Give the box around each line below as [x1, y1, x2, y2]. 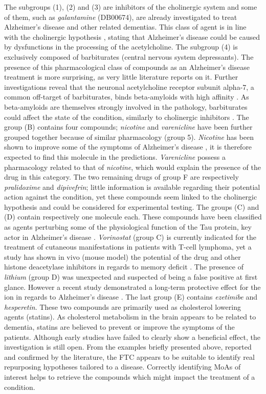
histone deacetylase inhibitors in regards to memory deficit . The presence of [4, 261, 244, 272]
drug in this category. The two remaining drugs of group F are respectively [4, 171, 239, 182]
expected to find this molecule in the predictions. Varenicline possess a [4, 151, 226, 162]
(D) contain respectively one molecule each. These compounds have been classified [4, 211, 262, 222]
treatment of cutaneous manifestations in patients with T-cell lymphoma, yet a [4, 241, 252, 252]
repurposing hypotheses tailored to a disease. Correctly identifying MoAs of [4, 361, 241, 372]
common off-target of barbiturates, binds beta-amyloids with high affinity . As [4, 91, 249, 102]
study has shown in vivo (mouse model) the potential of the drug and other [4, 251, 241, 262]
